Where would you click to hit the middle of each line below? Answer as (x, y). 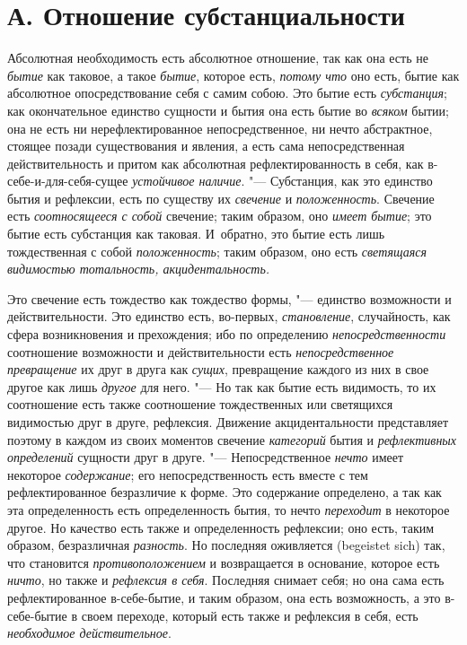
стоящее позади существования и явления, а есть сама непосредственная (206, 146)
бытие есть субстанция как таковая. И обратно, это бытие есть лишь (196, 234)
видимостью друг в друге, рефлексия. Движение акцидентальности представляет (228, 422)
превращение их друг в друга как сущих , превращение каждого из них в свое (218, 369)
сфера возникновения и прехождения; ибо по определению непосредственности (227, 334)
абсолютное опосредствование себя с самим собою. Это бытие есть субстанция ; (227, 93)
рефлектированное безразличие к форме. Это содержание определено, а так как (225, 492)
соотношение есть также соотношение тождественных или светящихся (200, 404)
